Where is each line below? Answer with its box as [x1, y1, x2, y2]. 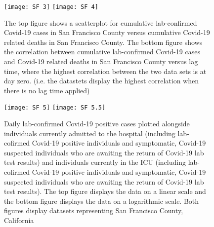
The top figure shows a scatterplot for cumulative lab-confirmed [4, 17, 197, 28]
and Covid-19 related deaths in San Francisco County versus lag [4, 56, 198, 67]
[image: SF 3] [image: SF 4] [4, 3, 98, 10]
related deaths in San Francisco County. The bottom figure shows [4, 37, 203, 47]
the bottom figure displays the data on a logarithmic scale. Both [4, 195, 199, 206]
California [4, 215, 34, 225]
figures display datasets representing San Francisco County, [4, 205, 183, 216]
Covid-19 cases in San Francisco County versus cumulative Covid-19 [4, 27, 210, 38]
